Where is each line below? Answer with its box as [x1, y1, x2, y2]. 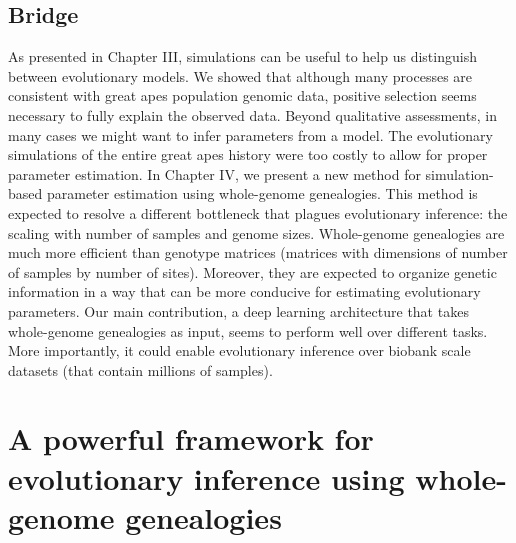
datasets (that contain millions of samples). [8, 359, 273, 380]
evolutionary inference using [8, 457, 405, 498]
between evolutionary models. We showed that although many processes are [8, 65, 473, 86]
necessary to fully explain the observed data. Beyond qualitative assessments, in [8, 104, 497, 125]
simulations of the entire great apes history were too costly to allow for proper [8, 144, 488, 165]
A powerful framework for [8, 418, 374, 459]
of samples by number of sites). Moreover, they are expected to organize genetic [8, 261, 497, 282]
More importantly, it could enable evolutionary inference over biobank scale [8, 340, 471, 361]
